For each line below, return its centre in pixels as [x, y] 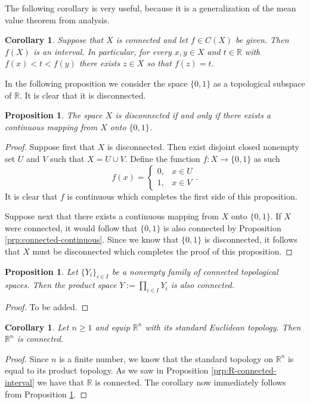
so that [159, 63]
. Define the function [162, 158]
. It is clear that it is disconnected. [83, 95]
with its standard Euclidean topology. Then [223, 327]
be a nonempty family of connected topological [195, 271]
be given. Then [262, 40]
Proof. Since [27, 358]
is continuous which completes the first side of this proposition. [182, 196]
